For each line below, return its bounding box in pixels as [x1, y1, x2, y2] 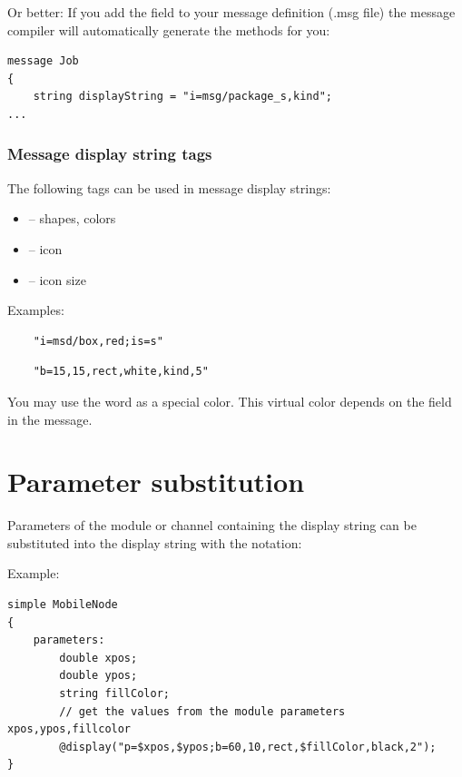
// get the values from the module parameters [59, 704, 346, 718]
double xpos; [59, 651, 138, 664]
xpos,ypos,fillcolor [7, 723, 132, 736]
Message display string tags [7, 143, 212, 165]
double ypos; [59, 669, 138, 683]
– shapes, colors [28, 209, 116, 228]
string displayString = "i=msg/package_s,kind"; [33, 90, 332, 103]
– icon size [28, 270, 86, 289]
